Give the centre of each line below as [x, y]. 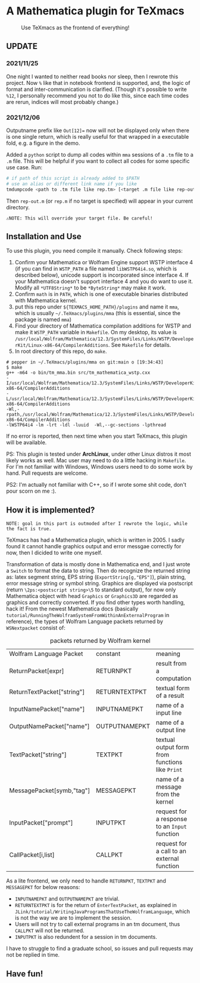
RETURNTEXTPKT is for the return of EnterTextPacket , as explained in [96, 905]
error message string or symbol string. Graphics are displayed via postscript [100, 584]
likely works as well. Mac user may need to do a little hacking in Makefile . [96, 460]
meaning [168, 654]
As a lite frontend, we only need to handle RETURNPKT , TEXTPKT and [86, 881]
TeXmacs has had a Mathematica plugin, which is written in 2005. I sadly [95, 540]
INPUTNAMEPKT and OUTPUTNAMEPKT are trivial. [67, 899]
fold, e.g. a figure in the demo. [43, 143]
